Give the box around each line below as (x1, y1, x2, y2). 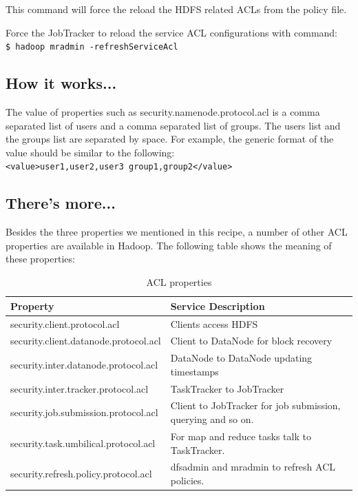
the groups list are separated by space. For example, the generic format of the (6, 132, 334, 146)
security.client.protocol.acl (10, 316, 120, 331)
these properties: (6, 251, 75, 266)
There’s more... (6, 192, 116, 214)
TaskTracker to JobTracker (170, 381, 284, 395)
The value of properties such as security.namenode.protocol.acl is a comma (6, 105, 320, 119)
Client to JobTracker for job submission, (170, 398, 341, 413)
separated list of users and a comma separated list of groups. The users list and (6, 118, 341, 132)
